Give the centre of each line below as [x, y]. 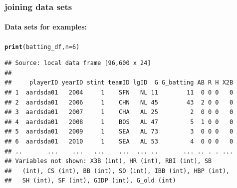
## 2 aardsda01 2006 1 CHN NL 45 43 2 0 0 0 [119, 102]
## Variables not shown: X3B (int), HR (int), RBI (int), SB [108, 161]
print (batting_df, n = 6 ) [42, 47]
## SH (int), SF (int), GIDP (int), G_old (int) [90, 181]
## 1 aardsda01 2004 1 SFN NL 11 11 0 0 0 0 [119, 93]
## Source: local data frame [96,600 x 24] [78, 63]
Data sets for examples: [46, 27]
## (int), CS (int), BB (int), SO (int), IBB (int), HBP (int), [117, 171]
